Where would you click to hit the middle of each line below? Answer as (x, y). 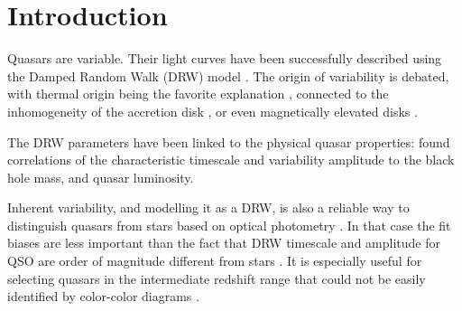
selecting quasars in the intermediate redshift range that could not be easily (217, 278)
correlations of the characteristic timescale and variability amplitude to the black (231, 160)
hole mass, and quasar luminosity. (101, 177)
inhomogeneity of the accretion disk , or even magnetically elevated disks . (213, 111)
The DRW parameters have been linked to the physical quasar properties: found (229, 141)
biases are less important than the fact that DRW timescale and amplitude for (224, 243)
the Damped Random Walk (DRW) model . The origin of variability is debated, (228, 75)
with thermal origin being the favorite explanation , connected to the (198, 94)
